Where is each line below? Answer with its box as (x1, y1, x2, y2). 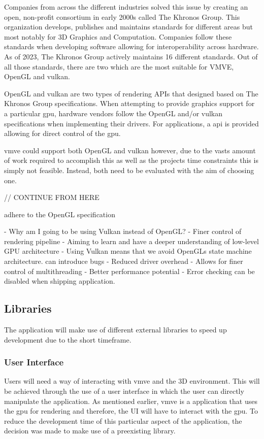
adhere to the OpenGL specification (4, 209, 115, 219)
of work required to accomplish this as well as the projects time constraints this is (4, 155, 258, 165)
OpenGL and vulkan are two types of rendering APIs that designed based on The (4, 88, 258, 98)
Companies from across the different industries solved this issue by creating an (4, 2, 248, 12)
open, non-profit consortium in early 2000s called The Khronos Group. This (4, 11, 240, 22)
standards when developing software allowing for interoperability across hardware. (4, 41, 259, 52)
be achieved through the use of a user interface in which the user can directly (4, 386, 244, 396)
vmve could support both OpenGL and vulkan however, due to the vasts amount (4, 145, 256, 155)
